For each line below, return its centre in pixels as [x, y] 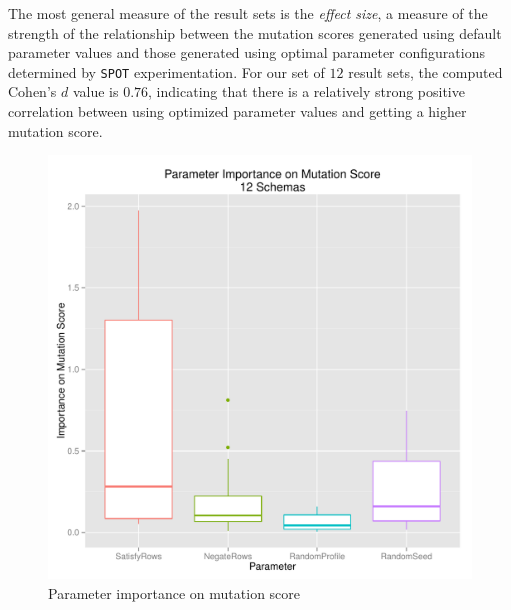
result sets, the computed [425, 71]
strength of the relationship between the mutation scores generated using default [255, 32]
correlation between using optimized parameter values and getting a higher [237, 111]
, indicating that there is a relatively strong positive [306, 91]
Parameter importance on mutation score [174, 592]
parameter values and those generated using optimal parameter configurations [246, 52]
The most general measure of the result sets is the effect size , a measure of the [248, 13]
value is [95, 91]
